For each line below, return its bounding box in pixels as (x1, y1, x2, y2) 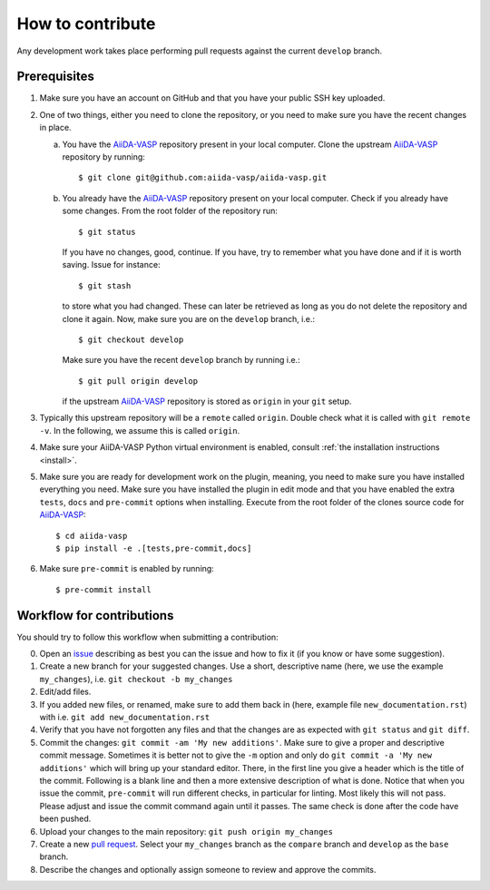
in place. (39, 122, 72, 133)
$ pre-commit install (55, 584, 152, 594)
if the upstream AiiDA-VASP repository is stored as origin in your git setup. (62, 396, 352, 407)
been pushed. (39, 813, 92, 825)
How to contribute (16, 14, 156, 34)
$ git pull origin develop (78, 376, 199, 386)
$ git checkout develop (78, 334, 184, 345)
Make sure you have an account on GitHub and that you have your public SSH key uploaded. (39, 93, 386, 103)
